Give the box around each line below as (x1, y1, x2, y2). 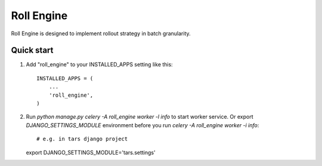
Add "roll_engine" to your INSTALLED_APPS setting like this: (26, 61, 173, 68)
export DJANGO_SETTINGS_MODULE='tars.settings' (26, 149, 156, 156)
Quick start (11, 45, 54, 56)
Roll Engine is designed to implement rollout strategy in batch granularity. (11, 30, 191, 37)
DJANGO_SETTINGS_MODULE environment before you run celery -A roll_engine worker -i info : (26, 121, 259, 128)
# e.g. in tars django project (36, 136, 128, 143)
